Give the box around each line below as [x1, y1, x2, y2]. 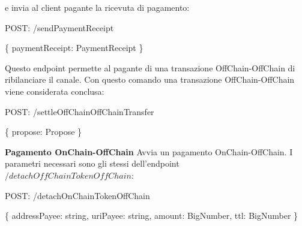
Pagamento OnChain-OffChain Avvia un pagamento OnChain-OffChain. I [5, 145, 293, 158]
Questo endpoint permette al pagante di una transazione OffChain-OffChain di [5, 61, 295, 74]
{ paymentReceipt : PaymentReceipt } [5, 41, 143, 54]
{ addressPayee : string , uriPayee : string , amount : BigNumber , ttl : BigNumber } [5, 209, 298, 222]
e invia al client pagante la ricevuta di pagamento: [5, 1, 190, 13]
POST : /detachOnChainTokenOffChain [5, 189, 150, 201]
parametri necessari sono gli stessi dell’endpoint [5, 157, 180, 170]
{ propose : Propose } [5, 125, 82, 138]
